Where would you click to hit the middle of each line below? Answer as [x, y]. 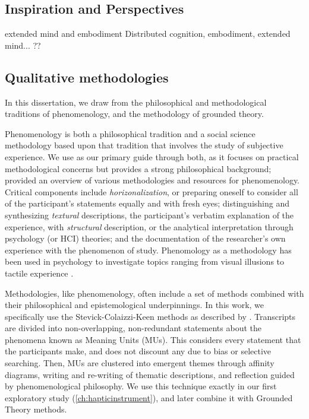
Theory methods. [36, 409]
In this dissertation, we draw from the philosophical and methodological [136, 102]
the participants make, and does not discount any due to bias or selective [138, 351]
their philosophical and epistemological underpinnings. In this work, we [135, 305]
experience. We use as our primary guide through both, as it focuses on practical [152, 156]
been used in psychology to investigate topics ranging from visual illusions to [145, 261]
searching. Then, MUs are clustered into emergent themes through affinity [140, 363]
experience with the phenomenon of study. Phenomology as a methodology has [148, 250]
